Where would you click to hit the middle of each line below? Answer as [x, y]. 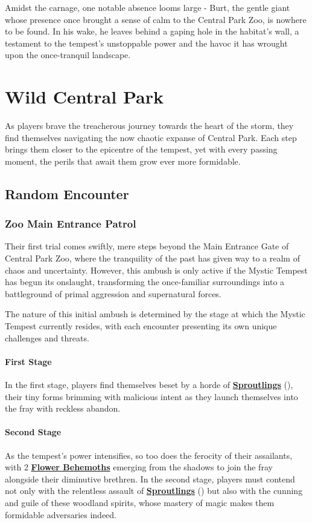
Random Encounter [67, 193]
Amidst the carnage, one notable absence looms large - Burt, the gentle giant [148, 7]
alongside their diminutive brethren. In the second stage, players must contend [150, 479]
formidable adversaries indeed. [61, 514]
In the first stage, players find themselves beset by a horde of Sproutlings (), [149, 385]
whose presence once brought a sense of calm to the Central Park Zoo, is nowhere [156, 19]
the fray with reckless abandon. [63, 408]
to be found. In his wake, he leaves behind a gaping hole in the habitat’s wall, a [152, 31]
